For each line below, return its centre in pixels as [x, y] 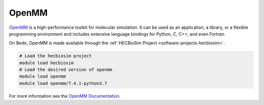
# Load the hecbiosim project [55, 56]
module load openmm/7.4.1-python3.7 [63, 83]
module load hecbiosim [46, 63]
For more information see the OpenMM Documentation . [65, 96]
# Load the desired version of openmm [66, 70]
